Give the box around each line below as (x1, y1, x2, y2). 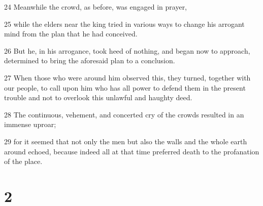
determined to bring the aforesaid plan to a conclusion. (4, 55, 175, 66)
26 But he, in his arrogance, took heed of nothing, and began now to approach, (4, 45, 250, 56)
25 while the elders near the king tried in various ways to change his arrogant (4, 18, 245, 29)
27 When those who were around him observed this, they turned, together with (4, 72, 251, 83)
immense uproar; (4, 119, 56, 130)
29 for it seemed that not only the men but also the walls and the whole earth (4, 136, 247, 146)
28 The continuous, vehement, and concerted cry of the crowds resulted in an (4, 109, 244, 119)
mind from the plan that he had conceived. (4, 28, 138, 39)
